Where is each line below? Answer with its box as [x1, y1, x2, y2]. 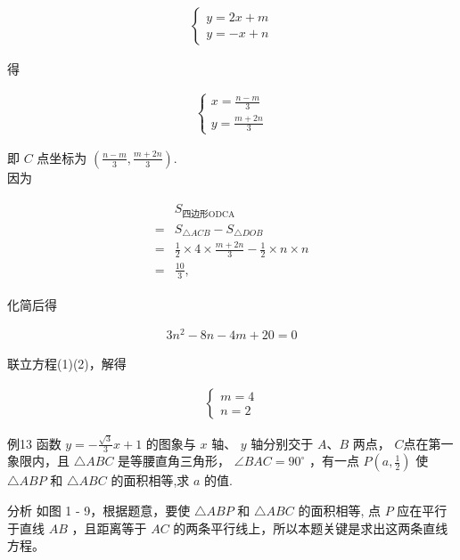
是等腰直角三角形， [118, 451, 231, 470]
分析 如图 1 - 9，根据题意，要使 [7, 501, 191, 520]
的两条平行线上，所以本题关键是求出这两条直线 [173, 518, 448, 537]
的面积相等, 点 [298, 501, 381, 520]
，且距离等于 [71, 518, 147, 537]
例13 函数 [7, 434, 62, 452]
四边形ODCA [182, 209, 235, 219]
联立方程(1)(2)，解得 [7, 354, 127, 373]
